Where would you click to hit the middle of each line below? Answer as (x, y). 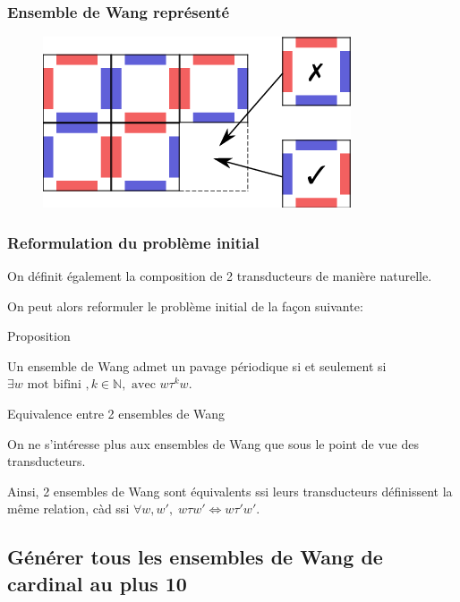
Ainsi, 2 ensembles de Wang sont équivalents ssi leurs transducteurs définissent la (230, 491)
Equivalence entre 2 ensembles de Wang (116, 413)
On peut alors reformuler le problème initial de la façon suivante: (185, 305)
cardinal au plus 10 (97, 583)
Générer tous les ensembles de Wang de (195, 557)
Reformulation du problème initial (133, 242)
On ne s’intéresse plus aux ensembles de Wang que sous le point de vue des (213, 443)
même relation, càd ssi (68, 509)
